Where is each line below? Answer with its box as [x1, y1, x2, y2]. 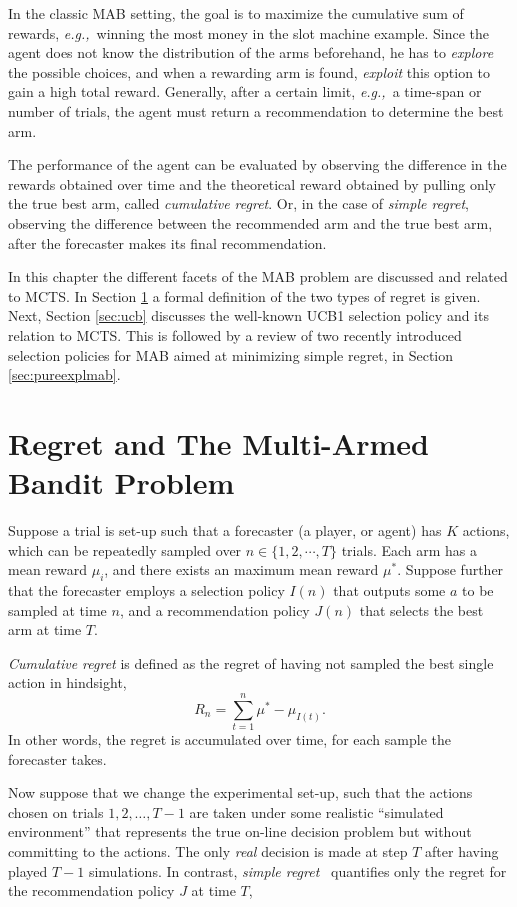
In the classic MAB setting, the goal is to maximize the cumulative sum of [8, 3, 464, 23]
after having [425, 841, 499, 862]
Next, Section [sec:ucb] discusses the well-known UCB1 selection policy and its [8, 305, 489, 326]
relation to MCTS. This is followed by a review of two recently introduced [8, 324, 462, 345]
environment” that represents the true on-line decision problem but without [8, 821, 472, 842]
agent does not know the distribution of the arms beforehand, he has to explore [8, 42, 494, 63]
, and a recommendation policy [119, 599, 310, 620]
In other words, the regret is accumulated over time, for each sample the [8, 729, 451, 750]
